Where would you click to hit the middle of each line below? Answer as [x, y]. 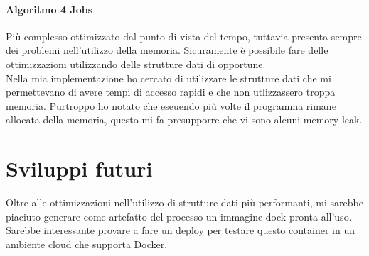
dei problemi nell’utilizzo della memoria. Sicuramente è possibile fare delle [167, 50]
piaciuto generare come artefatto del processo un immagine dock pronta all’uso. [179, 216]
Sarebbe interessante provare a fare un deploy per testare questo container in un [181, 230]
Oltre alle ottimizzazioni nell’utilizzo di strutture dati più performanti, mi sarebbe [184, 202]
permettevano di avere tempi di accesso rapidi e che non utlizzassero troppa [171, 92]
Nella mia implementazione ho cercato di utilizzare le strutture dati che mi [169, 78]
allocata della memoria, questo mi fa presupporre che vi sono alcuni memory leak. [184, 119]
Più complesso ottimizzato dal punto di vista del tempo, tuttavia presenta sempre [184, 36]
